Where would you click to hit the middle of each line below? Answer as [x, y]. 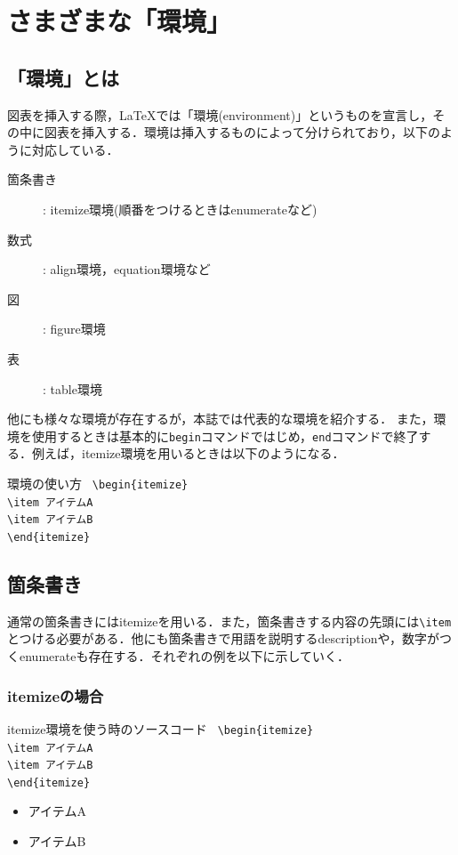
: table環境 [72, 388]
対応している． [75, 149]
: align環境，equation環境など [127, 269]
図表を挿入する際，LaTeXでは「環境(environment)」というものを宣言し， [220, 114]
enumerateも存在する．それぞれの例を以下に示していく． [184, 656]
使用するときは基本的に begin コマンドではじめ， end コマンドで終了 [225, 436]
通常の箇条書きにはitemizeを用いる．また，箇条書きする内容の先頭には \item [229, 621]
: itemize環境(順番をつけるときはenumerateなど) [180, 209]
